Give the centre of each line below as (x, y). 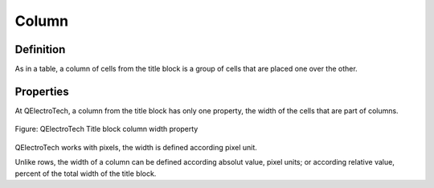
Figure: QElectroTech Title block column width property (106, 129)
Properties (42, 91)
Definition (40, 49)
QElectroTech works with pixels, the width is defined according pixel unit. (136, 147)
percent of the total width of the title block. (86, 174)
